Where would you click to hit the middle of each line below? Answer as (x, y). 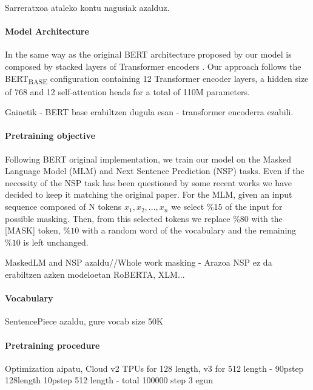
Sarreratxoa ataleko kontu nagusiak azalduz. (87, 7)
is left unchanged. (56, 242)
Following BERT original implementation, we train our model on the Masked (148, 159)
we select (188, 207)
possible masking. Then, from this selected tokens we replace (118, 218)
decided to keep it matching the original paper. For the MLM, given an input (149, 194)
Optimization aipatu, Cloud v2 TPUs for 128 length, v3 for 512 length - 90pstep (154, 368)
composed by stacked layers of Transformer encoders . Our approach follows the (153, 66)
